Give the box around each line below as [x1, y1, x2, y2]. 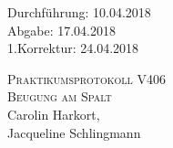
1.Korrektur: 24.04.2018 [7, 38, 139, 58]
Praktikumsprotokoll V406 [7, 69, 166, 88]
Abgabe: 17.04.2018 [7, 20, 117, 39]
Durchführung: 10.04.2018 [7, 3, 151, 21]
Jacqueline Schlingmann [7, 122, 141, 142]
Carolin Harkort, [7, 104, 100, 123]
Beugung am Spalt [7, 87, 112, 106]
